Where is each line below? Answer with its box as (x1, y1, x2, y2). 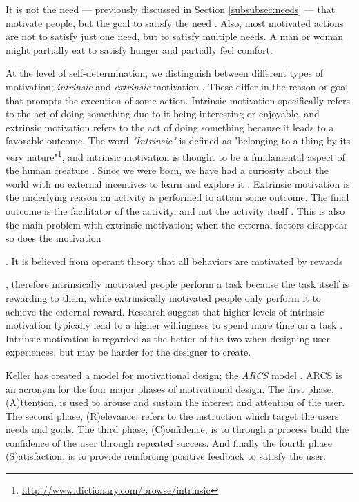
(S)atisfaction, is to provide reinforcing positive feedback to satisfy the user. (6, 449, 327, 463)
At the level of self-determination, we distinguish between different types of (6, 66, 324, 80)
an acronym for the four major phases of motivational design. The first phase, (6, 381, 334, 396)
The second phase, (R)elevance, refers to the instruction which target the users (6, 408, 339, 423)
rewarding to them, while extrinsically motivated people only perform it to (6, 290, 321, 305)
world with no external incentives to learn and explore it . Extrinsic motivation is (6, 176, 350, 191)
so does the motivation (6, 231, 101, 245)
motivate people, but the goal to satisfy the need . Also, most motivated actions (6, 15, 344, 30)
